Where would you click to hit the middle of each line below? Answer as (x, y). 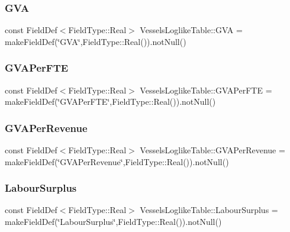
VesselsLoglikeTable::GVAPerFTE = (206, 90)
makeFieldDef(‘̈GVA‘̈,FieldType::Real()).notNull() (96, 41)
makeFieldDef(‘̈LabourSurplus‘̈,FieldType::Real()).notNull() (113, 222)
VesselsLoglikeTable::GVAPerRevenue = (212, 150)
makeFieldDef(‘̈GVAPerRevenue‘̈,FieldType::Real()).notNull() (117, 161)
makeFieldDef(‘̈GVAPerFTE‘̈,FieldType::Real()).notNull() (110, 101)
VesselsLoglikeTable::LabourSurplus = (209, 210)
